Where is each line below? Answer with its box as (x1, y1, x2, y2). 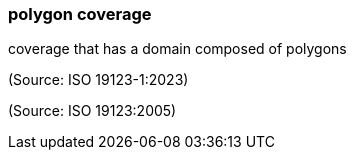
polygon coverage (8, 4, 152, 24)
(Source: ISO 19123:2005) (8, 102, 177, 120)
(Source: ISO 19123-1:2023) (8, 71, 189, 89)
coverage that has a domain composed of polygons (8, 40, 347, 58)
